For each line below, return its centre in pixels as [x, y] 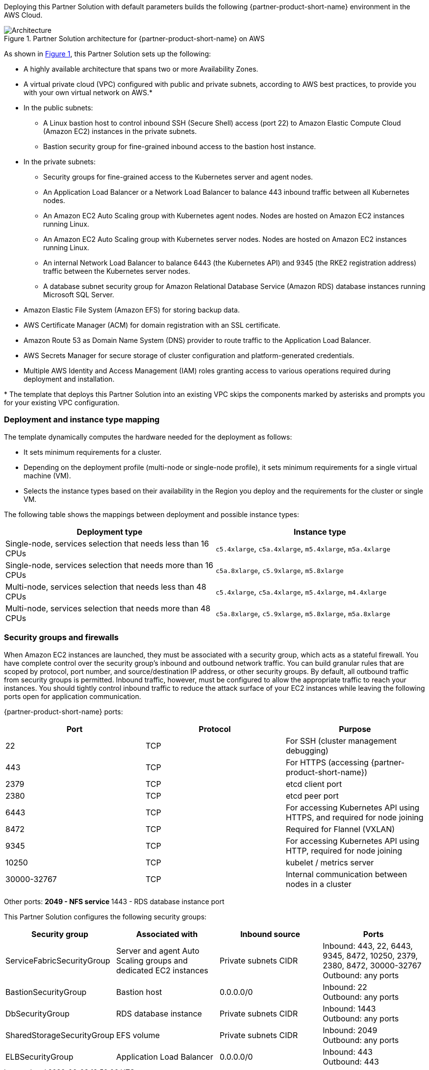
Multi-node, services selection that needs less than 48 [106, 587]
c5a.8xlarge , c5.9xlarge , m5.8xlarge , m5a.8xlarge [303, 613]
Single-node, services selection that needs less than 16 [107, 543]
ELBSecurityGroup [39, 1057]
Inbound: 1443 [349, 1008]
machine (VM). [47, 475]
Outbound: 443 [351, 1061]
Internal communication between [346, 874]
